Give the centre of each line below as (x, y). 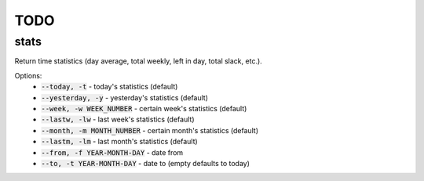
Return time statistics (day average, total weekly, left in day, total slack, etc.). (138, 61)
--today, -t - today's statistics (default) (110, 87)
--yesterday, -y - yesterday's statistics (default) (124, 97)
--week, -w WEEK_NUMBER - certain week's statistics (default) (144, 108)
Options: (28, 75)
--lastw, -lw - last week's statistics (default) (118, 119)
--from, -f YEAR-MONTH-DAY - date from (112, 152)
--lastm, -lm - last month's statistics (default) (119, 142)
